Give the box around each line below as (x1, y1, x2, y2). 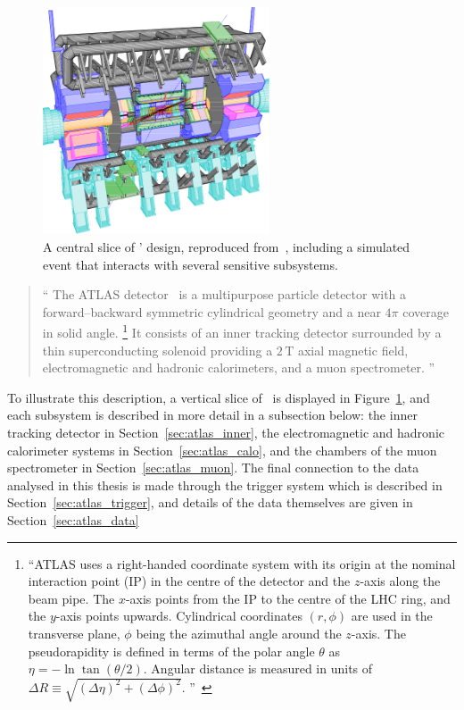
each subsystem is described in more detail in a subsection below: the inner (7, 405, 418, 424)
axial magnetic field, (297, 340, 409, 359)
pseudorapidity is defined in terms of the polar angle (28, 641, 315, 660)
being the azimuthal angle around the (136, 623, 342, 642)
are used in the (351, 606, 433, 625)
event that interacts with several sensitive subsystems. (43, 255, 338, 273)
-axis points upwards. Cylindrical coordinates (55, 606, 302, 625)
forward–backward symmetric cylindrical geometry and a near (42, 302, 381, 321)
